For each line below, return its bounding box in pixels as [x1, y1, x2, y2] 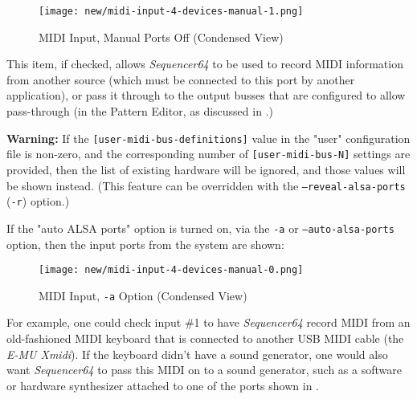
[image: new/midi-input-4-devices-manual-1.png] [39, 6, 304, 17]
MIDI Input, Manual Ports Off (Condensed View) [39, 28, 284, 45]
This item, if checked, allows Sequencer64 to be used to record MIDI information [6, 55, 403, 72]
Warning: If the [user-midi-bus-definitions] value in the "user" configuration [6, 129, 411, 146]
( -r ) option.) [6, 193, 70, 210]
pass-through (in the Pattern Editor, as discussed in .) [6, 103, 273, 120]
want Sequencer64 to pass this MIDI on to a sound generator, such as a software [6, 361, 402, 378]
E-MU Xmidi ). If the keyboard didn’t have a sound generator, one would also [6, 345, 388, 362]
